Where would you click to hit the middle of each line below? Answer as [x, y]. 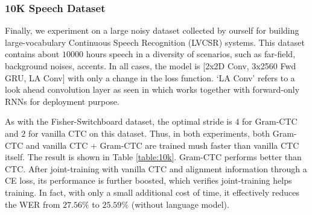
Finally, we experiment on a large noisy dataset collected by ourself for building [152, 30]
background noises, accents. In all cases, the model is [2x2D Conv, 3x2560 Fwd [151, 66]
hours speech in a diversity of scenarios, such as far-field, [191, 54]
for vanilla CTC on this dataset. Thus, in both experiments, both [149, 133]
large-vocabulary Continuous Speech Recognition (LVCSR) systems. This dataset [155, 42]
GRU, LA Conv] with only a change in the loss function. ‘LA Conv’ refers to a [150, 77]
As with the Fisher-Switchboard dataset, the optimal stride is [119, 121]
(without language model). [180, 204]
